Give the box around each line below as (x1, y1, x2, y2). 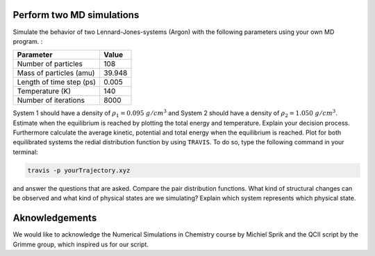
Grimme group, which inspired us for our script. (12, 240, 149, 248)
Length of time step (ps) (17, 77, 97, 87)
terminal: (12, 148, 38, 156)
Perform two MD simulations (12, 9, 140, 21)
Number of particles (17, 59, 83, 69)
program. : (12, 37, 43, 45)
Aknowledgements (12, 212, 97, 224)
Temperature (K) (17, 87, 71, 96)
